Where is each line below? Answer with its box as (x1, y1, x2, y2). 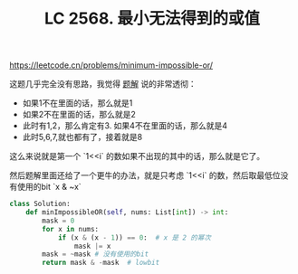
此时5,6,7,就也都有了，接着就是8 (22, 132, 143, 143)
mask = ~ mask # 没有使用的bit (42, 250, 149, 259)
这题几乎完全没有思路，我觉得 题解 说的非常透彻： (9, 79, 197, 90)
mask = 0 (42, 216, 75, 225)
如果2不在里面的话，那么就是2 (22, 109, 136, 120)
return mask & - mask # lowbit (42, 259, 160, 268)
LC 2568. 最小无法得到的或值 (43, 8, 261, 29)
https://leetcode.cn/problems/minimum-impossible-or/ (9, 60, 214, 71)
